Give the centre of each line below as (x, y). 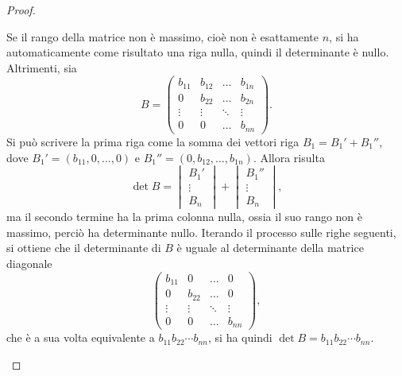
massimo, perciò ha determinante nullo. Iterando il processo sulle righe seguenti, (201, 232)
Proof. (21, 10)
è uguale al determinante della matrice (270, 248)
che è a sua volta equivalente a (81, 337)
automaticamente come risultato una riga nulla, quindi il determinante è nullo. (198, 52)
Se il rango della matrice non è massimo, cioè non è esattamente (163, 36)
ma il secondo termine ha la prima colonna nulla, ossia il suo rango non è (185, 217)
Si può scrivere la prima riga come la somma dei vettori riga (153, 141)
